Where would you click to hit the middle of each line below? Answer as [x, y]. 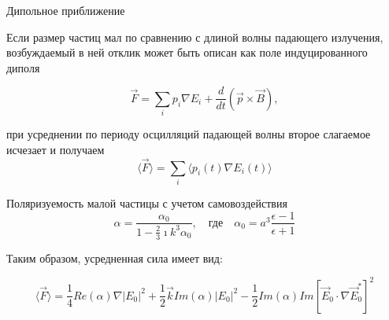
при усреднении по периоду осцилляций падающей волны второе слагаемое [189, 134]
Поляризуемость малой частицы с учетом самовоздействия [147, 202]
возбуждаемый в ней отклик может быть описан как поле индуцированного [187, 52]
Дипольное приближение [66, 10]
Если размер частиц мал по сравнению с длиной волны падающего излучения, [195, 37]
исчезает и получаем [56, 149]
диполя [23, 67]
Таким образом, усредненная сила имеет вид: [115, 257]
